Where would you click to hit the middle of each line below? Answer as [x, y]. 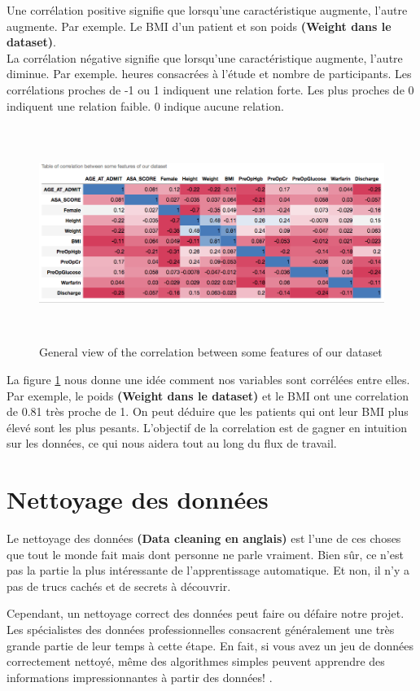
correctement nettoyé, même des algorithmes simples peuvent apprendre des [196, 661]
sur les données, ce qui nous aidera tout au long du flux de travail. [172, 443]
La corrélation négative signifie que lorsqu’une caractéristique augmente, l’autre [205, 57]
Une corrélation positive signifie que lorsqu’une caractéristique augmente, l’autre [207, 10]
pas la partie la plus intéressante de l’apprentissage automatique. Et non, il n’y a [208, 570]
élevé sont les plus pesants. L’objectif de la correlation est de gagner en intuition [207, 427]
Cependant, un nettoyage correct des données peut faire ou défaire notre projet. [206, 613]
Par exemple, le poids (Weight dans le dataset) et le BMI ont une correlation [208, 395]
